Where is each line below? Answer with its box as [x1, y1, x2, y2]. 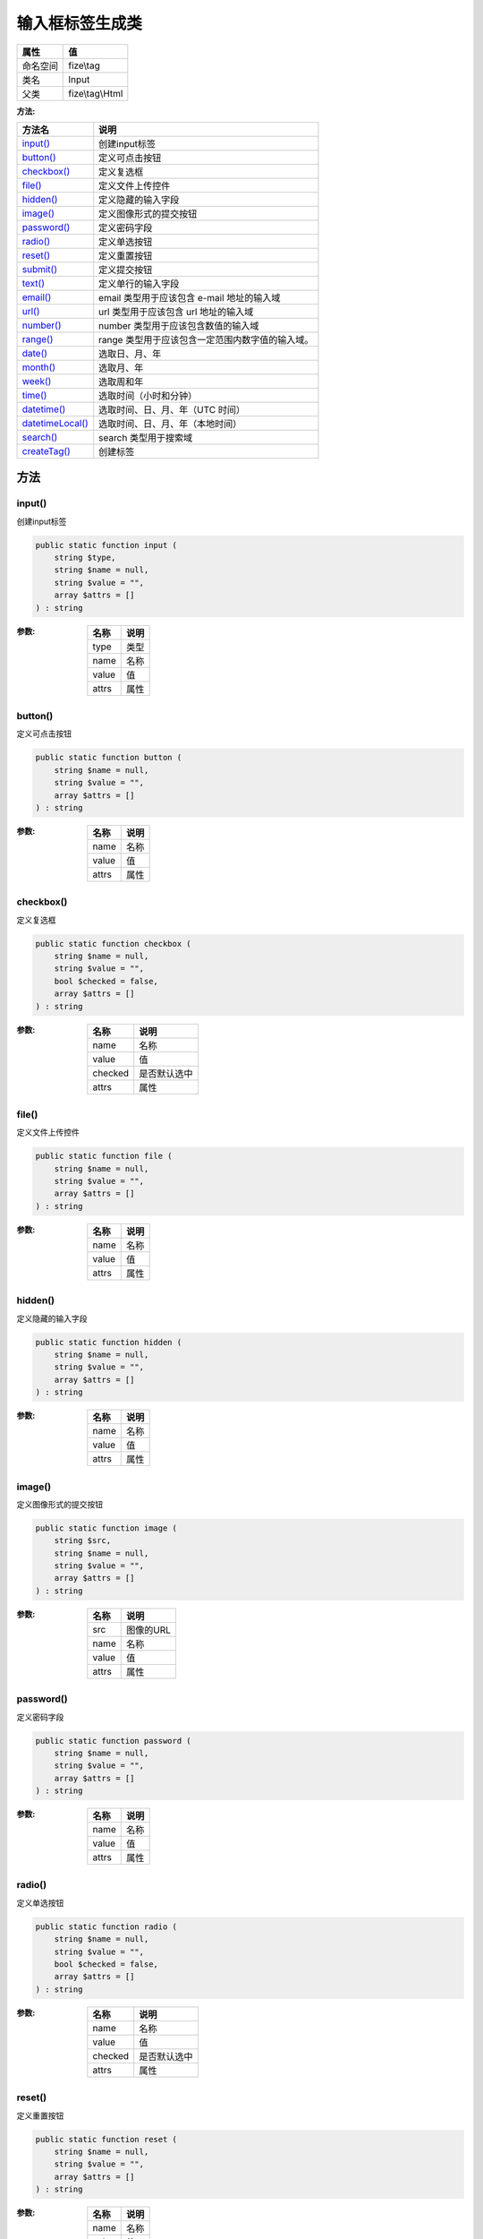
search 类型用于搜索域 [98, 431, 193, 443]
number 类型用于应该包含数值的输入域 [98, 319, 259, 331]
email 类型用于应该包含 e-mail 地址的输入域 [98, 291, 281, 304]
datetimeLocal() [21, 416, 89, 429]
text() [21, 277, 45, 289]
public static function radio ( [35, 1921, 178, 1932]
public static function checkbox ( [35, 939, 191, 948]
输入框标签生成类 [16, 13, 143, 33]
